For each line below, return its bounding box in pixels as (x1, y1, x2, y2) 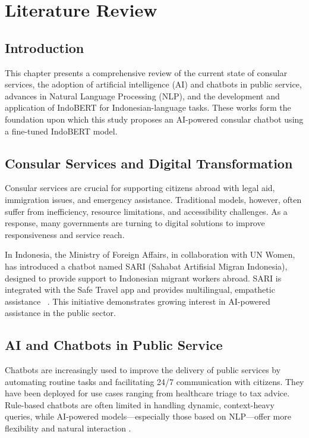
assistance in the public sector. (5, 306, 116, 319)
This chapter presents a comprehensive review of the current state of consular (5, 66, 288, 79)
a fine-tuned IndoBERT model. (5, 124, 118, 137)
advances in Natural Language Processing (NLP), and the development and (5, 89, 280, 102)
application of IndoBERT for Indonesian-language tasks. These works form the (5, 101, 291, 114)
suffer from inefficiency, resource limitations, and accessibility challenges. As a (5, 205, 288, 217)
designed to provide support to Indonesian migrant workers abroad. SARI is (5, 271, 282, 284)
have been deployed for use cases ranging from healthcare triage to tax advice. (5, 387, 290, 399)
